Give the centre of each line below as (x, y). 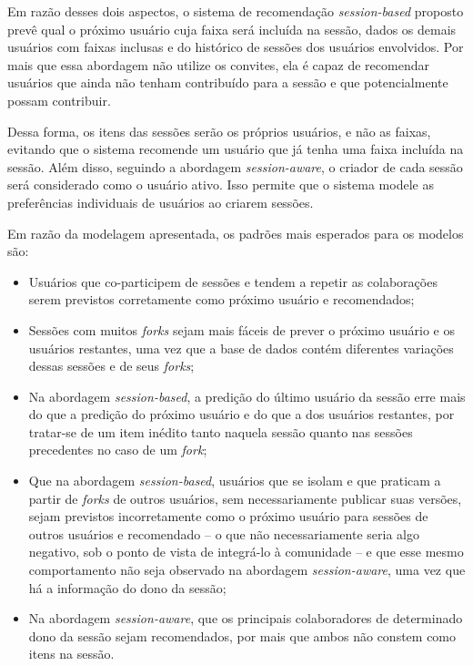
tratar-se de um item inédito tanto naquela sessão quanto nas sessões (221, 431)
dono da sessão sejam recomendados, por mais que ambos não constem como (242, 635)
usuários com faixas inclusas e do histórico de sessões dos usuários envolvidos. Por (236, 47)
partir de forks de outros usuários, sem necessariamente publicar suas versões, (245, 498)
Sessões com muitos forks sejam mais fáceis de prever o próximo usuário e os (242, 329)
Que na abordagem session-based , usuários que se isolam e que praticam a (235, 481)
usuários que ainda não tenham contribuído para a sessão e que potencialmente (228, 82)
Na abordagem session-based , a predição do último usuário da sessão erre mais (247, 396)
